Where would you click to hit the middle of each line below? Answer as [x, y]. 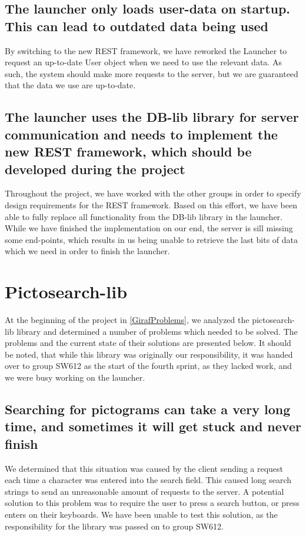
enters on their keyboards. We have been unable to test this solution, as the [141, 514]
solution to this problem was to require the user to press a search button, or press [152, 503]
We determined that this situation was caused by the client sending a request [144, 468]
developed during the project [95, 169]
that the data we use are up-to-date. [70, 85]
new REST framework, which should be [128, 152]
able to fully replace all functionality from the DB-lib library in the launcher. [144, 216]
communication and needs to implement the [141, 134]
